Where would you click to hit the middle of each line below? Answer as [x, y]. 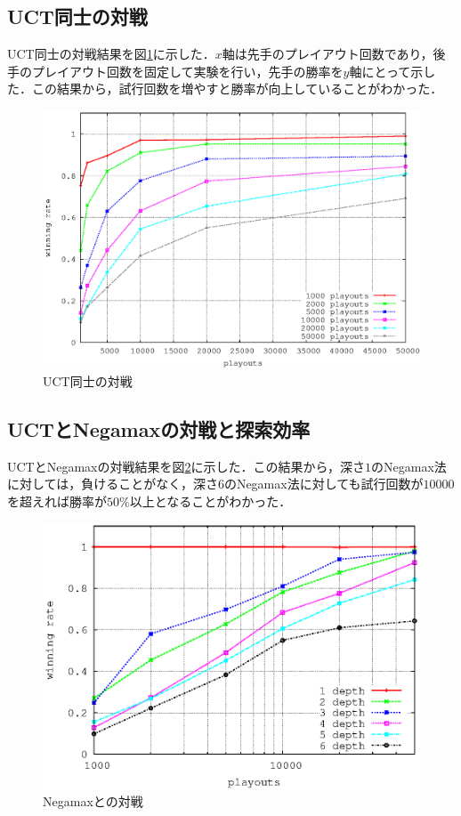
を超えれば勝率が [57, 501]
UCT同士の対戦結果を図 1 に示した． [111, 54]
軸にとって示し [392, 71]
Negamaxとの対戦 [93, 801]
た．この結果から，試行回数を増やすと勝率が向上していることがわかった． [225, 89]
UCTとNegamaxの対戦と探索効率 [159, 428]
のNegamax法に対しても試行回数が [324, 484]
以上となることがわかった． [210, 501]
